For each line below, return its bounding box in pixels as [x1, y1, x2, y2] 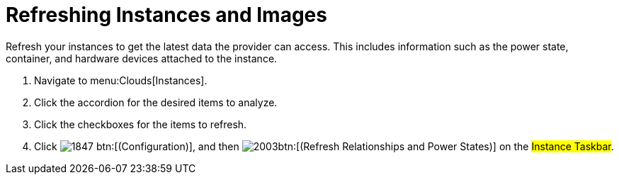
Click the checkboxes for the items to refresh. [34, 118, 247, 130]
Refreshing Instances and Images [6, 3, 327, 27]
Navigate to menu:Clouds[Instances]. [34, 74, 208, 86]
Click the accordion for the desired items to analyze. [34, 96, 278, 108]
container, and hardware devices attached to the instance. [6, 52, 278, 64]
